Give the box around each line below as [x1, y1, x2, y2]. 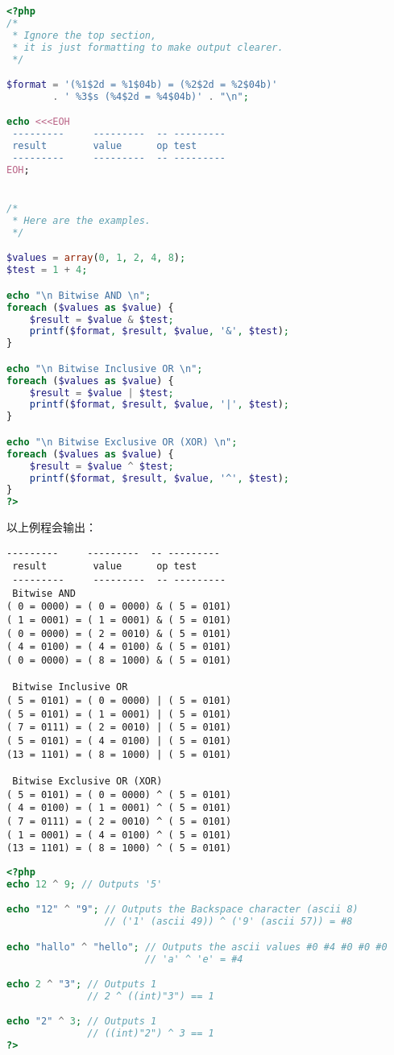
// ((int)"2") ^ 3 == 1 [87, 1028, 214, 1040]
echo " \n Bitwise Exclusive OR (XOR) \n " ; [6, 436, 238, 448]
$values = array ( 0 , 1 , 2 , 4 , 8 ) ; [6, 252, 186, 264]
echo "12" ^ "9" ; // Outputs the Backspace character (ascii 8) [6, 904, 359, 916]
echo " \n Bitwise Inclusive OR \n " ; [6, 362, 203, 374]
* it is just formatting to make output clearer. [12, 41, 284, 53]
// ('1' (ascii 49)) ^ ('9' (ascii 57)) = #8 [104, 916, 353, 928]
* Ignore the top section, [12, 29, 157, 41]
